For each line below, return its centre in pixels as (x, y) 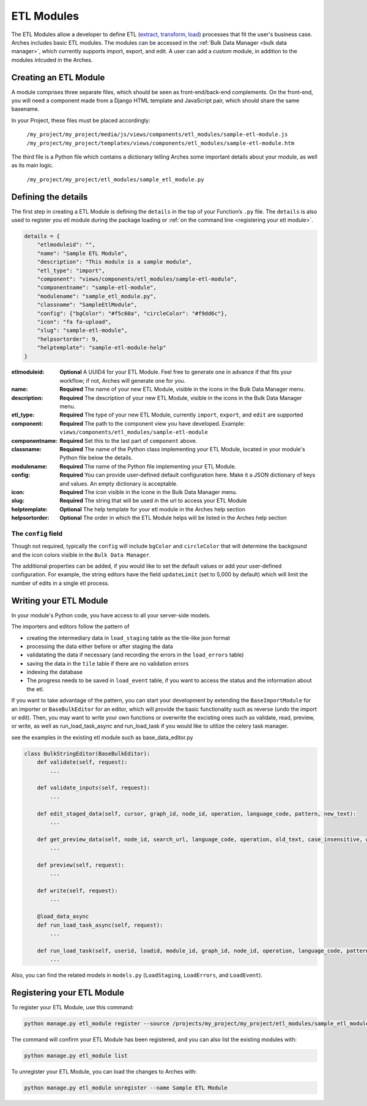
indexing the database (54, 672)
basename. (25, 109)
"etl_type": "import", (71, 270)
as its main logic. (32, 165)
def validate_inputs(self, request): (94, 788)
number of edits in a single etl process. (60, 583)
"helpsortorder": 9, (68, 339)
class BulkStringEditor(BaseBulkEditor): (87, 754)
